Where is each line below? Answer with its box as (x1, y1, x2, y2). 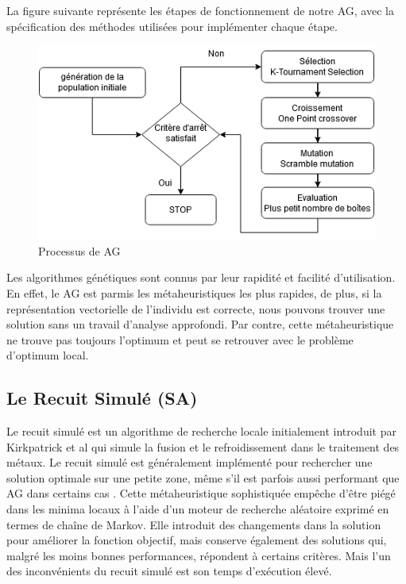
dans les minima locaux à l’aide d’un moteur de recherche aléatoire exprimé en (6, 501, 389, 517)
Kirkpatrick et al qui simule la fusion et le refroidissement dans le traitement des (6, 438, 400, 455)
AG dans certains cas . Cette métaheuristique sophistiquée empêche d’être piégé (6, 485, 396, 501)
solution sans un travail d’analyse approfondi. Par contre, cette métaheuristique (6, 316, 394, 332)
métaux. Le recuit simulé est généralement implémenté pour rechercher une (6, 454, 373, 471)
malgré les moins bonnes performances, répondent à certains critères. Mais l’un (6, 547, 391, 563)
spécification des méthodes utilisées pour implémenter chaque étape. (6, 17, 338, 34)
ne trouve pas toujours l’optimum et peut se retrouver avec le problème (6, 331, 354, 348)
